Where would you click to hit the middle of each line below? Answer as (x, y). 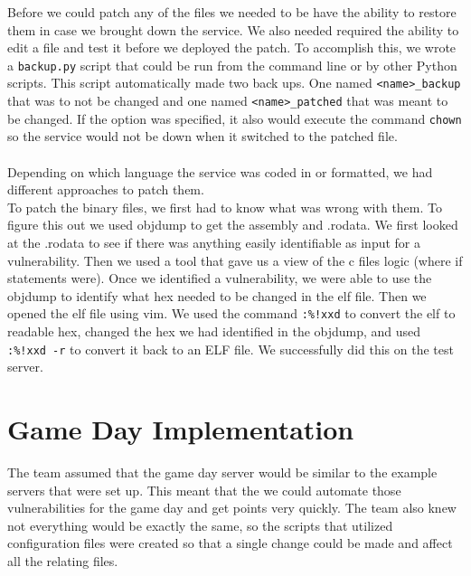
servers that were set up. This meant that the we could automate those (204, 490)
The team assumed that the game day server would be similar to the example (222, 472)
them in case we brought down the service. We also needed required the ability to (233, 29)
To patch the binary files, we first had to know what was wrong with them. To (225, 207)
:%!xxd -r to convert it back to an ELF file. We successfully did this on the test (231, 349)
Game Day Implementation (181, 429)
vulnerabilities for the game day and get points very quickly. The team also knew (232, 508)
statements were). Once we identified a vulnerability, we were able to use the (220, 278)
